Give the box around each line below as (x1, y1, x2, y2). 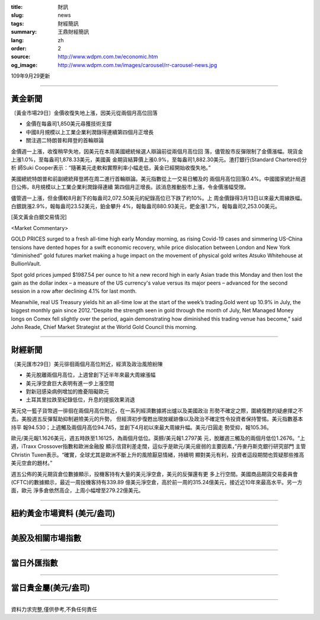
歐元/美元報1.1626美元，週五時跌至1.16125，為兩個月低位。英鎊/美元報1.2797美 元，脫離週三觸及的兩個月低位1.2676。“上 (11, 434, 305, 442)
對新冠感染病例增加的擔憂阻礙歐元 (25, 388, 109, 395)
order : (11, 44, 27, 52)
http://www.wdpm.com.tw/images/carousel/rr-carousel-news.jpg (57, 61, 217, 68)
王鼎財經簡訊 (57, 28, 89, 36)
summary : (11, 28, 37, 36)
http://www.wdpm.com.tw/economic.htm (57, 53, 158, 60)
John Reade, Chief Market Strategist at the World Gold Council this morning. (11, 324, 198, 331)
